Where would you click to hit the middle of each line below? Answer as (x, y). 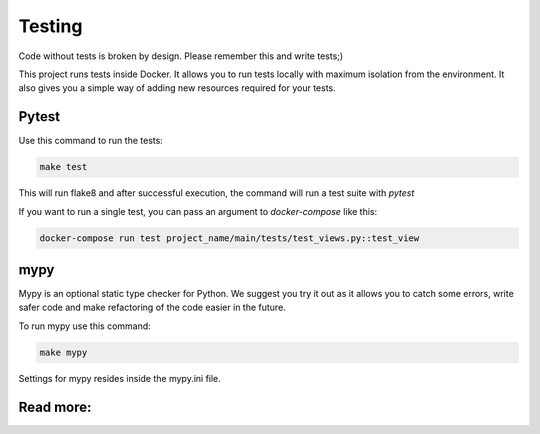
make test (63, 167)
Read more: (55, 406)
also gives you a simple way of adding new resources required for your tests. (177, 88)
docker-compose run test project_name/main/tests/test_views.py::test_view (229, 238)
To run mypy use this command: (85, 326)
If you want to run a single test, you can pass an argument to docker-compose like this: (198, 211)
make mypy (63, 352)
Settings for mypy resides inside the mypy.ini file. (120, 378)
